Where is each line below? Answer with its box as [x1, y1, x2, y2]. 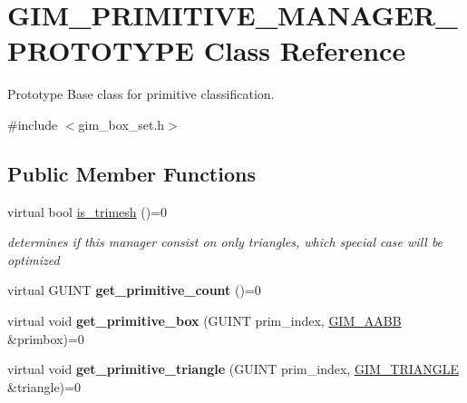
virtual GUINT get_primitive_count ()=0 [7, 280, 261, 300]
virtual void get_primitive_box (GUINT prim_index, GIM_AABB [7, 311, 402, 330]
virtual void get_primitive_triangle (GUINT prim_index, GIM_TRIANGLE [7, 359, 460, 378]
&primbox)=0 [7, 329, 84, 348]
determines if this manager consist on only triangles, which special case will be [7, 232, 443, 251]
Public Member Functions [7, 159, 256, 187]
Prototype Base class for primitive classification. [7, 84, 275, 103]
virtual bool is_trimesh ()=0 [7, 201, 168, 221]
